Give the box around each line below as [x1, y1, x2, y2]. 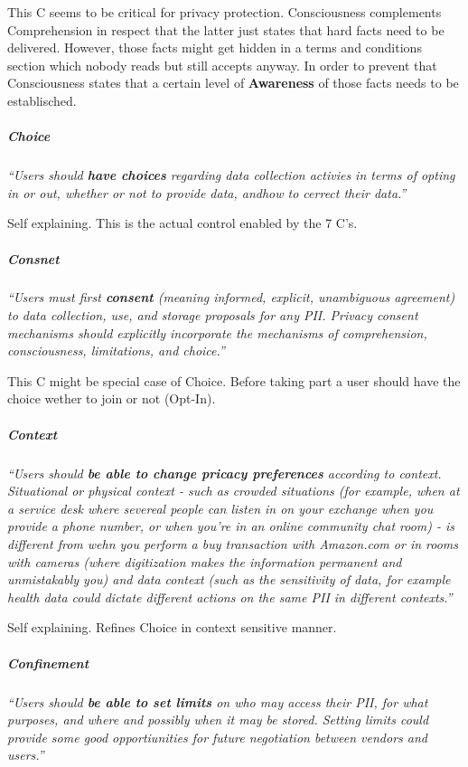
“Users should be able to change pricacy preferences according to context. [7, 463, 442, 482]
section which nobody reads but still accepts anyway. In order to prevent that [7, 55, 437, 74]
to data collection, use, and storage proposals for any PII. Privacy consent [7, 306, 418, 325]
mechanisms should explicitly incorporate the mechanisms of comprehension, [7, 323, 427, 342]
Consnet [7, 249, 60, 268]
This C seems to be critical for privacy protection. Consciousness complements [7, 3, 442, 21]
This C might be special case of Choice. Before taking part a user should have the [7, 371, 461, 390]
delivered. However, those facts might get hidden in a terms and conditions [7, 38, 422, 57]
